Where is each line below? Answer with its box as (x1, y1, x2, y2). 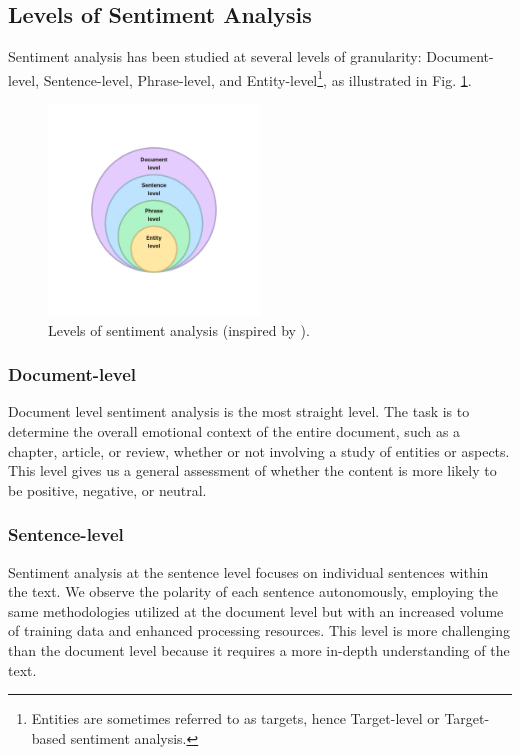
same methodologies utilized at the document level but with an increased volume (8, 600, 504, 621)
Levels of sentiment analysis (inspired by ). (48, 319, 310, 340)
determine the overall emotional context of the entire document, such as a (8, 421, 461, 442)
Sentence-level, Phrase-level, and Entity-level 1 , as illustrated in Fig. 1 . (43, 66, 472, 90)
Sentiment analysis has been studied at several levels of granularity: (8, 46, 422, 67)
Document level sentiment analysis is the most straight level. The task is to (8, 401, 470, 422)
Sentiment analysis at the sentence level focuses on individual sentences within (8, 561, 489, 582)
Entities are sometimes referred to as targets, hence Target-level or (31, 708, 440, 729)
